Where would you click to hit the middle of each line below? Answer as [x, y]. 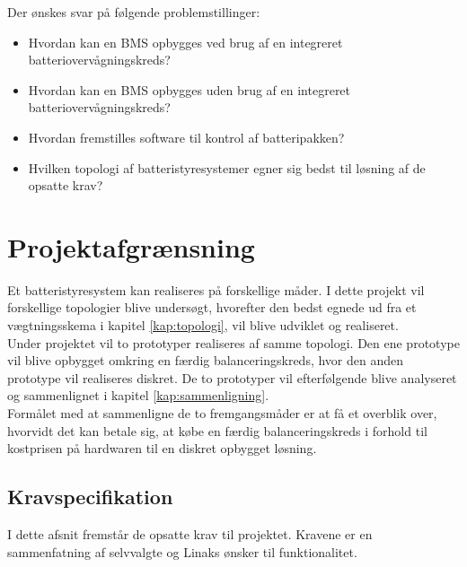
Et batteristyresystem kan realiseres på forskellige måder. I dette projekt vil [216, 289]
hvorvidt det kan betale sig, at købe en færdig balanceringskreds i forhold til [217, 430]
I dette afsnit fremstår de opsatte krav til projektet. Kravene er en [190, 534]
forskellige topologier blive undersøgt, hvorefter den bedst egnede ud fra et [212, 307]
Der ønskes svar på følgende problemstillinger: [134, 12]
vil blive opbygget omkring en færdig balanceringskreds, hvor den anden [206, 360]
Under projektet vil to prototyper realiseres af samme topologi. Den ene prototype [233, 342]
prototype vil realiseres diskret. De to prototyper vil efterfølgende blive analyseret [232, 377]
